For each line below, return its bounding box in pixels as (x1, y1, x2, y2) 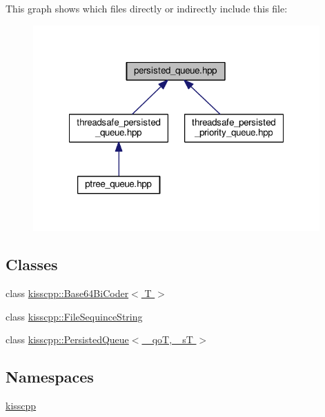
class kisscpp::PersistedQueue (6, 332, 129, 347)
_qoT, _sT (145, 332, 193, 347)
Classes (6, 254, 58, 275)
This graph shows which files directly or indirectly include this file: (6, 1, 288, 15)
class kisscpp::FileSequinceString (6, 309, 143, 323)
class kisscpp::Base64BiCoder (6, 286, 129, 301)
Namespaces (6, 366, 94, 387)
